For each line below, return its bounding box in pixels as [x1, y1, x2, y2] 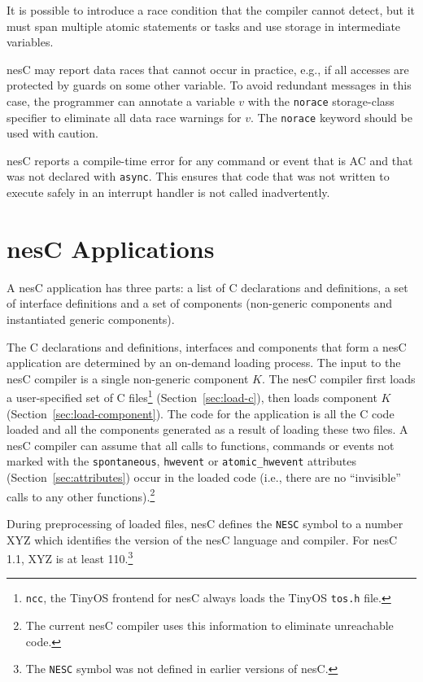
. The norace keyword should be [250, 108, 412, 125]
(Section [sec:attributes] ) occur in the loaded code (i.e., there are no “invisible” [7, 469, 401, 486]
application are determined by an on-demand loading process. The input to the [7, 354, 401, 371]
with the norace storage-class [247, 92, 395, 109]
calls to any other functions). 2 [7, 485, 155, 505]
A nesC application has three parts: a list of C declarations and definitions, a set [7, 278, 408, 295]
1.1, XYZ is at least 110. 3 [7, 548, 133, 566]
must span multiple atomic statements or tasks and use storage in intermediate [7, 17, 401, 34]
